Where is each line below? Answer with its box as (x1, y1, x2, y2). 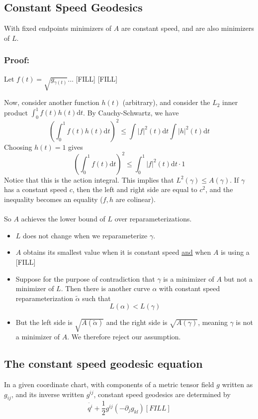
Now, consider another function (4, 97, 99, 107)
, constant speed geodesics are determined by (93, 389, 231, 399)
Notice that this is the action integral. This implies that (4, 174, 174, 185)
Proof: (4, 54, 29, 66)
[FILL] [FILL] (76, 73, 118, 84)
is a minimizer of (163, 273, 214, 284)
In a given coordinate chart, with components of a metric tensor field (4, 379, 214, 389)
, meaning (198, 317, 228, 327)
